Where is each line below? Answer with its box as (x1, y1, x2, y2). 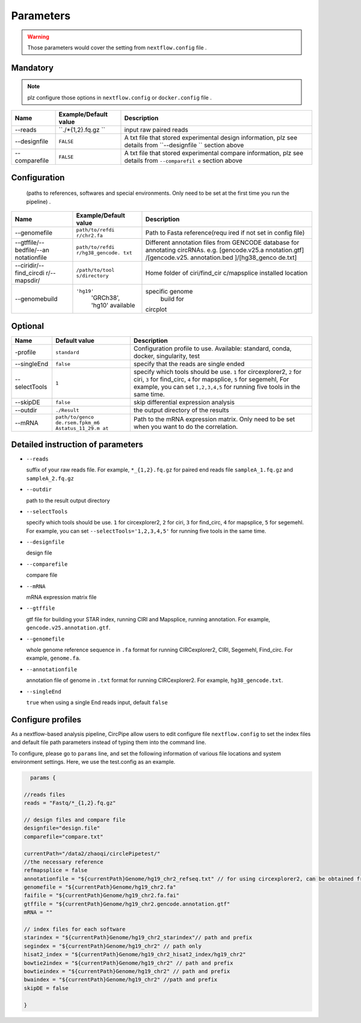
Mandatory (11, 63, 54, 73)
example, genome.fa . (26, 654, 81, 662)
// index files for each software (23, 926, 126, 933)
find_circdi (14, 268, 45, 277)
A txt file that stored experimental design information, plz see (124, 134, 298, 142)
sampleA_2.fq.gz (26, 475, 75, 482)
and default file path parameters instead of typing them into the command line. (11, 739, 206, 746)
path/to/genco (55, 414, 94, 420)
